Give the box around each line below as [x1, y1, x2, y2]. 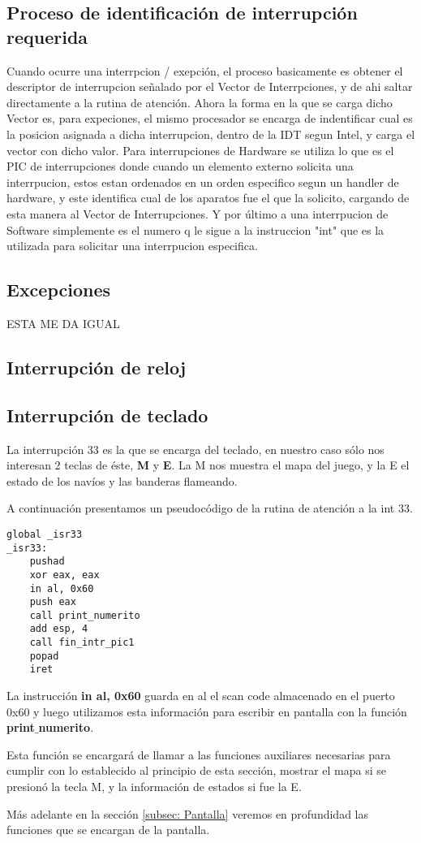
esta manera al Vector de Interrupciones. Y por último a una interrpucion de [6, 205, 389, 222]
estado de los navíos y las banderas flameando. [6, 472, 238, 489]
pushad [29, 556, 65, 568]
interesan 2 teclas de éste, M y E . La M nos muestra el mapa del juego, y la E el [6, 456, 410, 473]
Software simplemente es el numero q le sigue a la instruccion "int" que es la [6, 221, 384, 238]
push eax [29, 596, 76, 608]
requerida [6, 24, 88, 49]
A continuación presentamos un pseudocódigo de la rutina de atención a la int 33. [6, 499, 413, 517]
